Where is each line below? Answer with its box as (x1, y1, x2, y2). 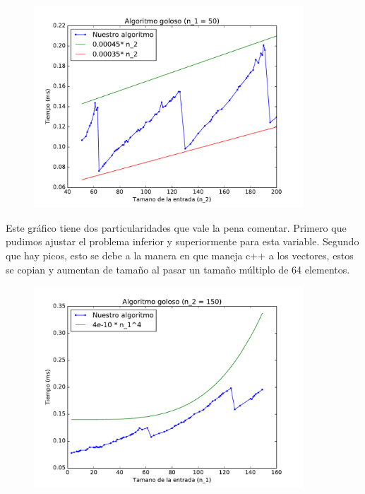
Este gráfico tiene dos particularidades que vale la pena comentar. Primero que (6, 220, 347, 235)
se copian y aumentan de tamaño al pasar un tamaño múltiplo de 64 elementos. (6, 261, 350, 276)
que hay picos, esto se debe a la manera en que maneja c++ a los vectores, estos (6, 247, 354, 262)
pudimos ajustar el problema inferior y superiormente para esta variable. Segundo (6, 234, 359, 249)
